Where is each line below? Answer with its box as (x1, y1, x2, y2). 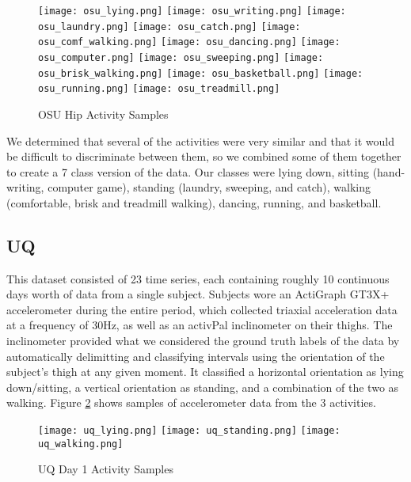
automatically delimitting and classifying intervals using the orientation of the (6, 347, 385, 364)
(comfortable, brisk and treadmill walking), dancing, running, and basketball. (6, 194, 382, 211)
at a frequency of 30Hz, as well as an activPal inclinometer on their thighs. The (6, 317, 393, 333)
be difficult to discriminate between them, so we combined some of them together (6, 148, 401, 165)
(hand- (372, 163, 405, 180)
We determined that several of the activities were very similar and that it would (6, 132, 395, 149)
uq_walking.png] (38, 438, 124, 450)
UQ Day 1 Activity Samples (38, 461, 173, 477)
